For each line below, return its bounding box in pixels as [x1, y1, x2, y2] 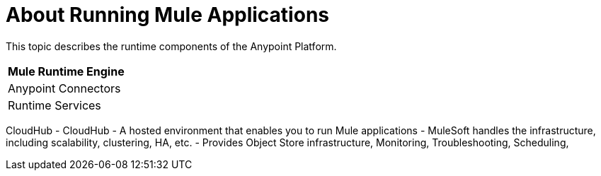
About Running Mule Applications [6, 3, 329, 27]
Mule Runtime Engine [8, 64, 125, 78]
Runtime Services [8, 98, 101, 112]
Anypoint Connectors [8, 81, 121, 95]
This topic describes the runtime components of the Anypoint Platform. [6, 40, 337, 52]
